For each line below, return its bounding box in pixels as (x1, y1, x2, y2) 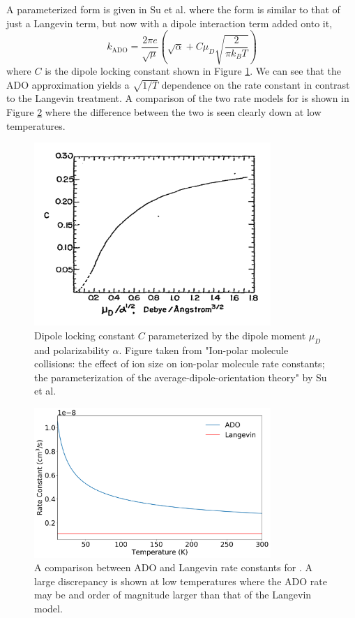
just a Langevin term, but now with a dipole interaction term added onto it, (6, 15, 333, 30)
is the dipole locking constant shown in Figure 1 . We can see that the (45, 64, 341, 78)
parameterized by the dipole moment (148, 328, 306, 342)
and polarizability (34, 342, 109, 357)
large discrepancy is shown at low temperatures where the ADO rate (34, 573, 327, 588)
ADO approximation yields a (6, 77, 130, 91)
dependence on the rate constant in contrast (161, 77, 350, 91)
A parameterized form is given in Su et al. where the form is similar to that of (6, 2, 340, 16)
